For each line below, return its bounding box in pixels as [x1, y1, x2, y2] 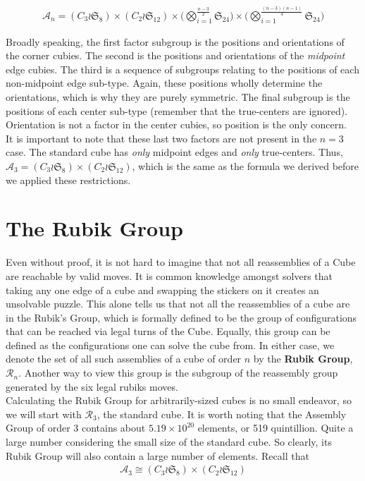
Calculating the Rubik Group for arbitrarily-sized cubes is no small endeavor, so [6, 393, 352, 408]
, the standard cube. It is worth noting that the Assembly [97, 406, 347, 421]
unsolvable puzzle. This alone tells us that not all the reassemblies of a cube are [6, 296, 350, 311]
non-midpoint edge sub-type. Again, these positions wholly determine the [6, 75, 323, 90]
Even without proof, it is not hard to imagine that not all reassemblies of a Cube [6, 255, 356, 269]
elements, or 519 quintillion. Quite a [197, 420, 354, 435]
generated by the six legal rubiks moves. [6, 379, 178, 394]
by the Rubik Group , [253, 351, 353, 366]
